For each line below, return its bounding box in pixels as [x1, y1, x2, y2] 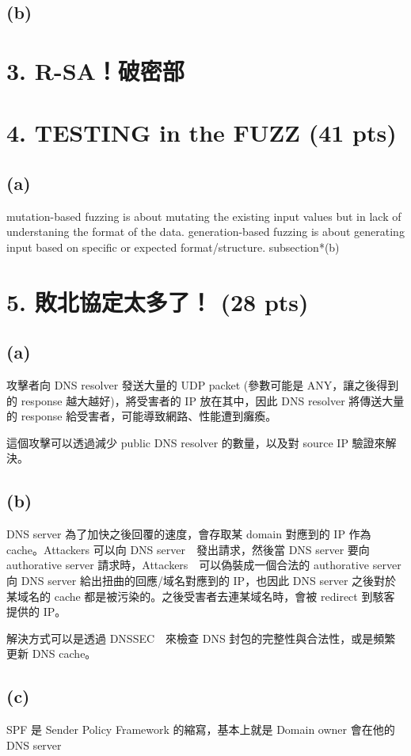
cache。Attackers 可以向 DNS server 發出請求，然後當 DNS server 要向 [6, 541, 370, 557]
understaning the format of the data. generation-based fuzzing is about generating [6, 223, 405, 240]
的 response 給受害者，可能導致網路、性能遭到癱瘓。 [6, 408, 277, 424]
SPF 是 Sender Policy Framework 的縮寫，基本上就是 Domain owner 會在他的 [6, 721, 395, 738]
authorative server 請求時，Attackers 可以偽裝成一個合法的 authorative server [6, 557, 401, 573]
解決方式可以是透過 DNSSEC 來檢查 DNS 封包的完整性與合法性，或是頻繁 [6, 629, 396, 646]
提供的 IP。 [6, 603, 67, 620]
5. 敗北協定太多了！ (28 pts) [6, 285, 309, 317]
